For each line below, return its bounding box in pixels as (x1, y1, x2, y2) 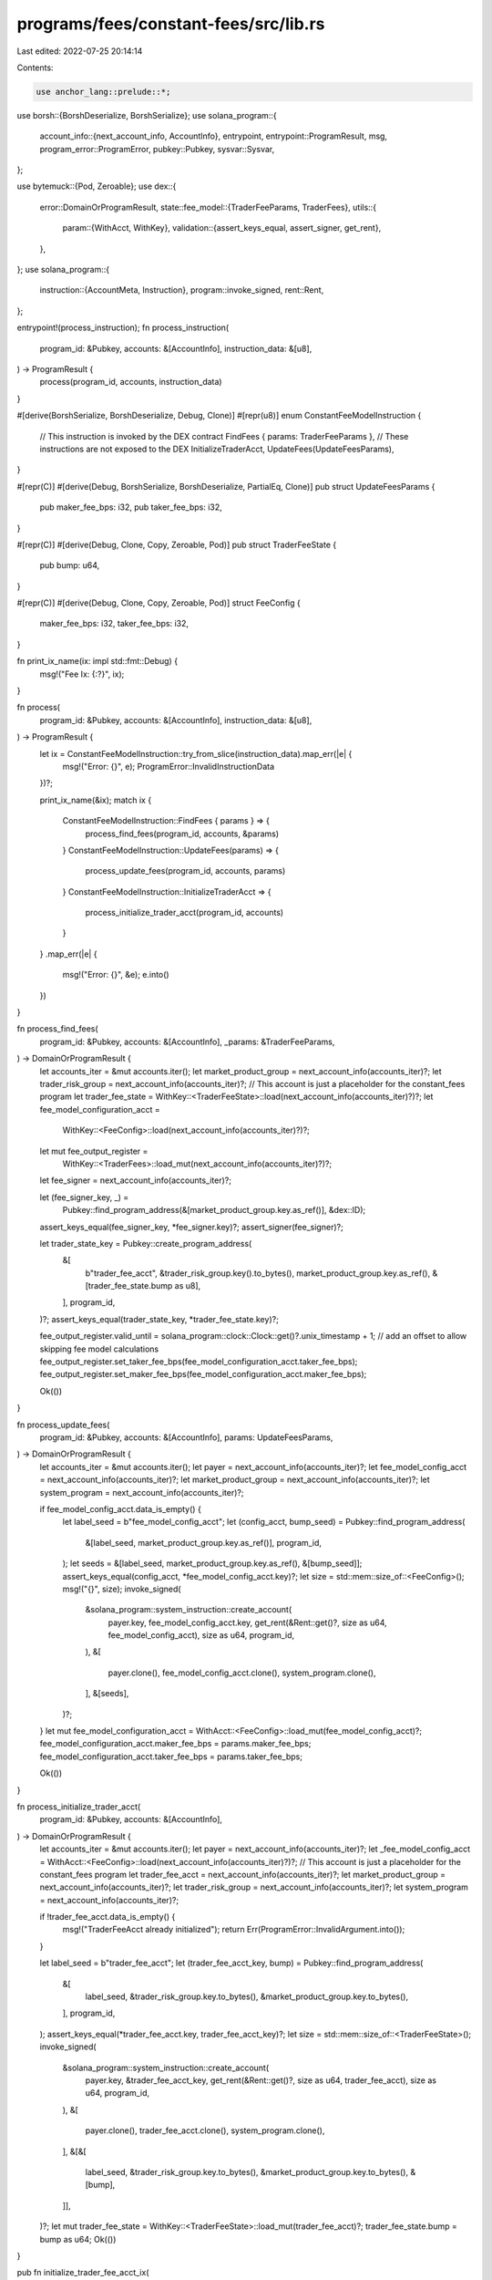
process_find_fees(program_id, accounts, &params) (85, 828, 280, 839)
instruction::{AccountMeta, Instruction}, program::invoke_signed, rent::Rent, (39, 285, 324, 295)
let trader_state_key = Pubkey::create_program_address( (39, 1238, 252, 1249)
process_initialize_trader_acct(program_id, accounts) (85, 907, 284, 918)
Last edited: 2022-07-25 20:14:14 (16, 46, 143, 57)
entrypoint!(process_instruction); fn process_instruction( (16, 322, 230, 333)
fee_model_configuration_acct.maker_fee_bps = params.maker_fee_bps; (39, 1738, 312, 1749)
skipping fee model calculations (39, 1343, 159, 1354)
